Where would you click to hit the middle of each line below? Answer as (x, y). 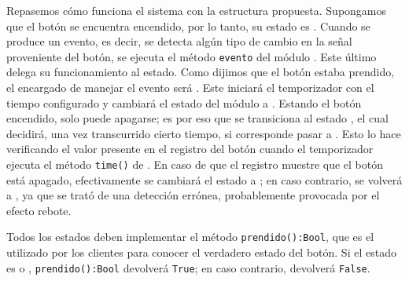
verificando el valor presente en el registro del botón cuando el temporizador (190, 149)
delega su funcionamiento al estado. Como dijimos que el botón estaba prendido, (201, 72)
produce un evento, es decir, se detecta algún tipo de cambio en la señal (179, 41)
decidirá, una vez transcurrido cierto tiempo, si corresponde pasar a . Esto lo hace (204, 133)
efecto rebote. (39, 210)
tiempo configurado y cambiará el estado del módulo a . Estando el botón (184, 102)
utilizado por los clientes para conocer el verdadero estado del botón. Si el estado (201, 252)
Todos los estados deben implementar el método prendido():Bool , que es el (190, 237)
